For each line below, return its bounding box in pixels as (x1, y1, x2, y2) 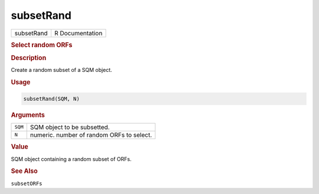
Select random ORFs (11, 41, 73, 49)
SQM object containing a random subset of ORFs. (11, 155, 132, 162)
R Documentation (54, 29, 103, 37)
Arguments (11, 111, 45, 119)
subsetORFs (11, 180, 43, 187)
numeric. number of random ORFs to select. (30, 130, 152, 139)
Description (11, 54, 47, 62)
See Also (11, 167, 38, 175)
